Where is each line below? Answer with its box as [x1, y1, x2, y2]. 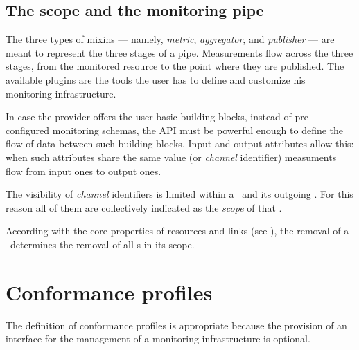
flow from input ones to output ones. [6, 163, 161, 178]
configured [6, 122, 50, 137]
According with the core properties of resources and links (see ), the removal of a [6, 223, 349, 238]
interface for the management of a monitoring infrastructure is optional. [6, 331, 310, 346]
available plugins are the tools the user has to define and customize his [6, 72, 306, 86]
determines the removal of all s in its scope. [10, 237, 195, 251]
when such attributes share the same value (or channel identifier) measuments [6, 149, 337, 164]
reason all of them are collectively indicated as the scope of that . [6, 200, 282, 214]
